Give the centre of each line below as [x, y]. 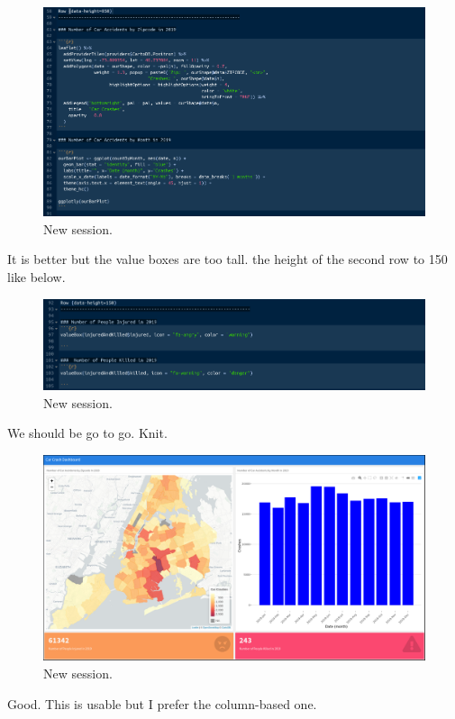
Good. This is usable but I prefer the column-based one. [162, 703]
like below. [36, 277]
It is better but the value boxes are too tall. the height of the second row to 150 [227, 259]
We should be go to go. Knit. [87, 433]
